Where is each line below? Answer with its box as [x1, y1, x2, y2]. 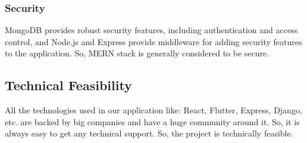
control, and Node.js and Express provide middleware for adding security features [5, 35, 302, 47]
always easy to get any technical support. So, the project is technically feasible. [5, 127, 293, 139]
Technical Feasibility [5, 76, 132, 94]
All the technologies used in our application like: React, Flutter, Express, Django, [5, 104, 302, 116]
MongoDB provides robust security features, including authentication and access [5, 24, 298, 36]
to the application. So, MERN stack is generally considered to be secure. [5, 47, 270, 59]
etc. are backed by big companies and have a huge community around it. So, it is [5, 115, 300, 128]
